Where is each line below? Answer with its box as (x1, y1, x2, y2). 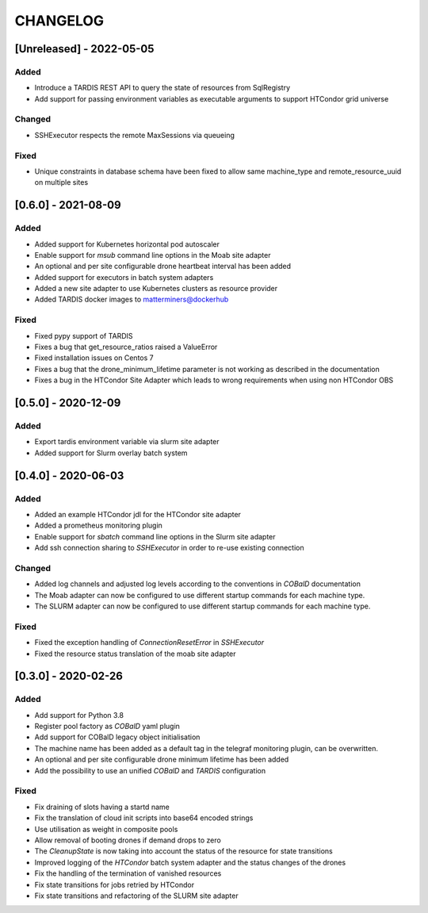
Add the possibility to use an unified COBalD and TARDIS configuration (34, 765, 266, 775)
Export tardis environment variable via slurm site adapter (34, 437, 220, 447)
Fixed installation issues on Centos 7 (34, 353, 154, 363)
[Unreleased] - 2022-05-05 (14, 42, 155, 56)
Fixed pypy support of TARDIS (34, 331, 134, 340)
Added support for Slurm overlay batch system (34, 448, 188, 458)
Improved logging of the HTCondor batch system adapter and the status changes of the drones (34, 857, 346, 867)
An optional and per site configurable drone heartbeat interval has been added (34, 262, 292, 271)
